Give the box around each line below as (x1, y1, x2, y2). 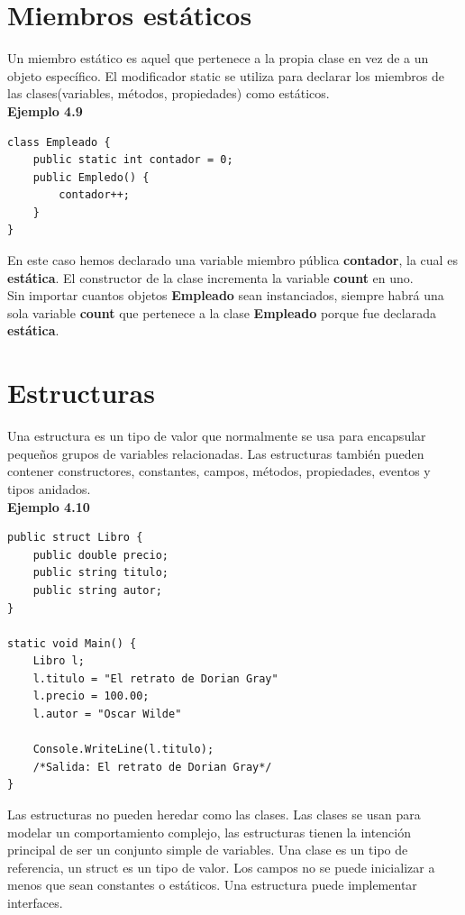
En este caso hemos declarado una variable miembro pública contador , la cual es (7, 251, 458, 270)
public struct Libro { (7, 531, 143, 544)
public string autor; (32, 583, 162, 597)
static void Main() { (7, 636, 137, 650)
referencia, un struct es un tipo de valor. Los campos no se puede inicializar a (7, 857, 435, 876)
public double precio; (32, 548, 169, 562)
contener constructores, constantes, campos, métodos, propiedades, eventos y (7, 462, 431, 480)
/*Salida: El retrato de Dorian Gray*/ (32, 760, 272, 773)
